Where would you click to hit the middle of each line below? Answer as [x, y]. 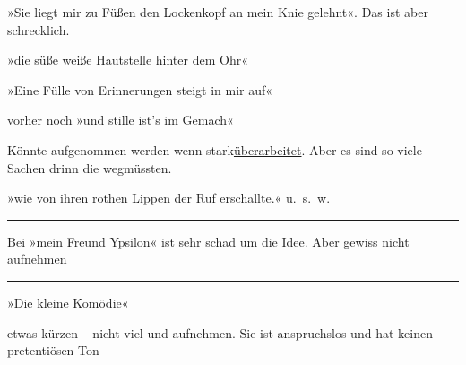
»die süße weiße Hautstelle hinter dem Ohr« [128, 60]
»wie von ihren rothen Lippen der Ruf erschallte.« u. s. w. [169, 198]
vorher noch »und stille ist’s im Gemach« [121, 120]
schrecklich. [39, 29]
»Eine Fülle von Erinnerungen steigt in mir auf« [140, 89]
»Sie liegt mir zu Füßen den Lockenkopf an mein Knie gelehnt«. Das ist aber [218, 12]
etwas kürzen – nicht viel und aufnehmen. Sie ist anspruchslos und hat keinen [220, 332]
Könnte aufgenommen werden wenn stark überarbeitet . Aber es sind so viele [215, 149]
